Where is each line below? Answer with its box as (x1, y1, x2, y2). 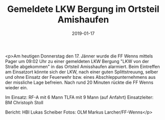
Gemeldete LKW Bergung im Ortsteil (7, 3, 160, 15)
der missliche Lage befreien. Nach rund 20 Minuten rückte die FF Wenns (5, 79, 154, 85)
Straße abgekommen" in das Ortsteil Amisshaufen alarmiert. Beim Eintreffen (5, 63, 160, 69)
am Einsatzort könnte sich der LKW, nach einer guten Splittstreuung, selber (5, 68, 159, 75)
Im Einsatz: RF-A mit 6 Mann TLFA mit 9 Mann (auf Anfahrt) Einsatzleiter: (5, 94, 154, 100)
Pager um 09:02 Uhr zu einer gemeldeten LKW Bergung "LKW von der (5, 58, 150, 64)
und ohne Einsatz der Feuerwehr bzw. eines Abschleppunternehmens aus (5, 74, 156, 80)
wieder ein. (5, 84, 28, 90)
